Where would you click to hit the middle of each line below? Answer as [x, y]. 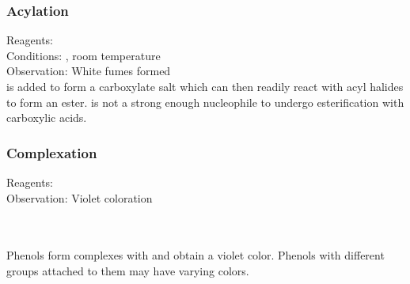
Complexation [52, 152]
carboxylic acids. [47, 117]
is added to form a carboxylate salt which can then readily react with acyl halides [205, 86]
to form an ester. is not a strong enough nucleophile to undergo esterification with [205, 102]
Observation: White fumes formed [89, 71]
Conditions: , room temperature [84, 55]
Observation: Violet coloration [80, 197]
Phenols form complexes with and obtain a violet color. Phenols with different [196, 255]
